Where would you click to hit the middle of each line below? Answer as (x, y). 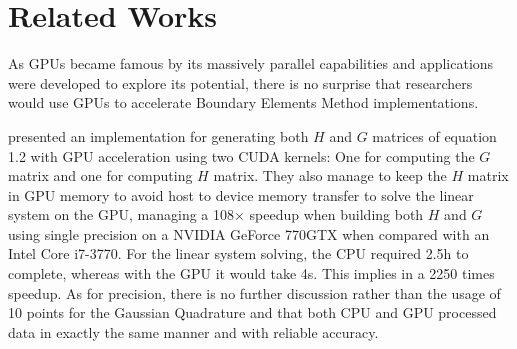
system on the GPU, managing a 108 (121, 214)
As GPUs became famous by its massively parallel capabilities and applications (251, 63)
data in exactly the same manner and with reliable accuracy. (193, 331)
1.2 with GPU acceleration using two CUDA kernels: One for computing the (241, 155)
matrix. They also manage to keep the (330, 175)
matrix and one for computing (100, 175)
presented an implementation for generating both (158, 135)
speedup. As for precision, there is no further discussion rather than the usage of (254, 292)
